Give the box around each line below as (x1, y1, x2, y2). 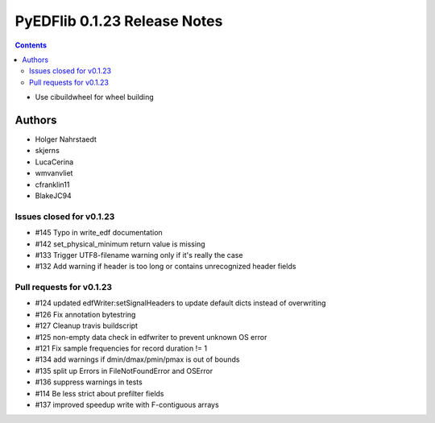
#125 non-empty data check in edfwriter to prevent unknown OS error (35, 332, 267, 342)
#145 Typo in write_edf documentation (35, 228, 163, 238)
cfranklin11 (35, 180, 70, 189)
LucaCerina (35, 157, 74, 167)
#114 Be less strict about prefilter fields (35, 388, 164, 398)
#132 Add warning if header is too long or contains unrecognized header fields (35, 262, 296, 272)
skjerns (35, 146, 60, 156)
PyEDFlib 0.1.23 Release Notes (14, 12, 223, 30)
